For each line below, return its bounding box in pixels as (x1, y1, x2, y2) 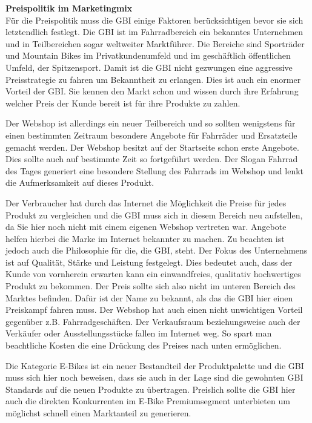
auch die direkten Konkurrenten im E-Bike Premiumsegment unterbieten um (5, 395, 290, 407)
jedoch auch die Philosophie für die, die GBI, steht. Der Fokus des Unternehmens (5, 244, 308, 257)
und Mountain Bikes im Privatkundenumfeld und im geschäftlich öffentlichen (5, 49, 291, 62)
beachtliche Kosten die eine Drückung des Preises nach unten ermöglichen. (5, 339, 282, 352)
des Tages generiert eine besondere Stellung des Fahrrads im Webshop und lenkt (5, 164, 304, 177)
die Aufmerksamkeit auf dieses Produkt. (5, 176, 154, 189)
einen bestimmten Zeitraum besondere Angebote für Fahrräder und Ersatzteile (5, 128, 297, 141)
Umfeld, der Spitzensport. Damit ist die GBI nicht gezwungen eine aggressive (5, 61, 293, 73)
